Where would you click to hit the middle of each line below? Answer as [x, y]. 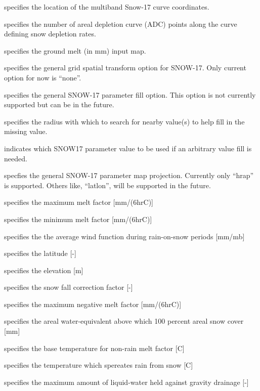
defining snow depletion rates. [50, 34]
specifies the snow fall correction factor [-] [69, 287]
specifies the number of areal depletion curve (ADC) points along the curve [121, 24]
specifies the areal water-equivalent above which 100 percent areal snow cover [124, 321]
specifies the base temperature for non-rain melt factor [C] [94, 348]
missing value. [26, 131]
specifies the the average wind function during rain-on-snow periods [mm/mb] [124, 236]
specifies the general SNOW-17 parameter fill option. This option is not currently [130, 94]
